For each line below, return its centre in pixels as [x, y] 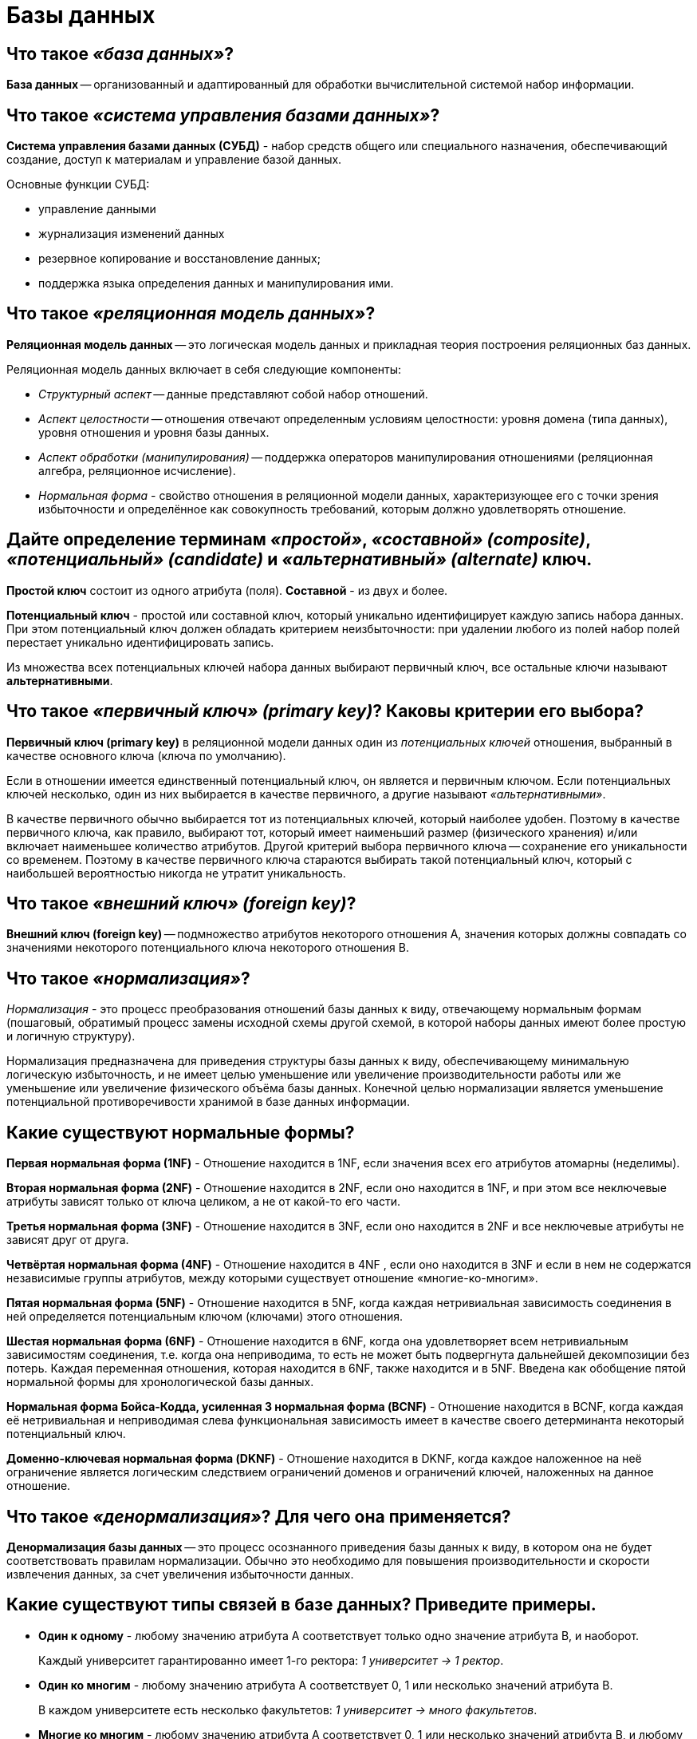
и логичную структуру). [71, 1036]
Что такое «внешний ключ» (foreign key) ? [181, 903]
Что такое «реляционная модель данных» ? [191, 314]
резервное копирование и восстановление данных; [179, 259]
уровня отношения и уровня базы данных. [154, 432]
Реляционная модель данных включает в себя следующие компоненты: [204, 369]
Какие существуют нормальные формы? [181, 1132]
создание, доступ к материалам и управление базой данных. [174, 160]
